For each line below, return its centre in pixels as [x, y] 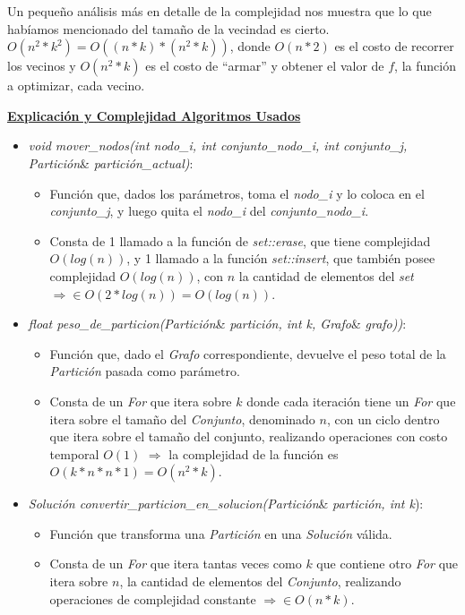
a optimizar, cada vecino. [76, 85]
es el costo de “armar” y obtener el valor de [265, 66]
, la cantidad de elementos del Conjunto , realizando [260, 581]
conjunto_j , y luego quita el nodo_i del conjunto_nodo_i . [209, 211]
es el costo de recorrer [394, 46]
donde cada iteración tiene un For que [351, 401]
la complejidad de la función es [254, 453]
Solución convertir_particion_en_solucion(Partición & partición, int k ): [226, 504]
